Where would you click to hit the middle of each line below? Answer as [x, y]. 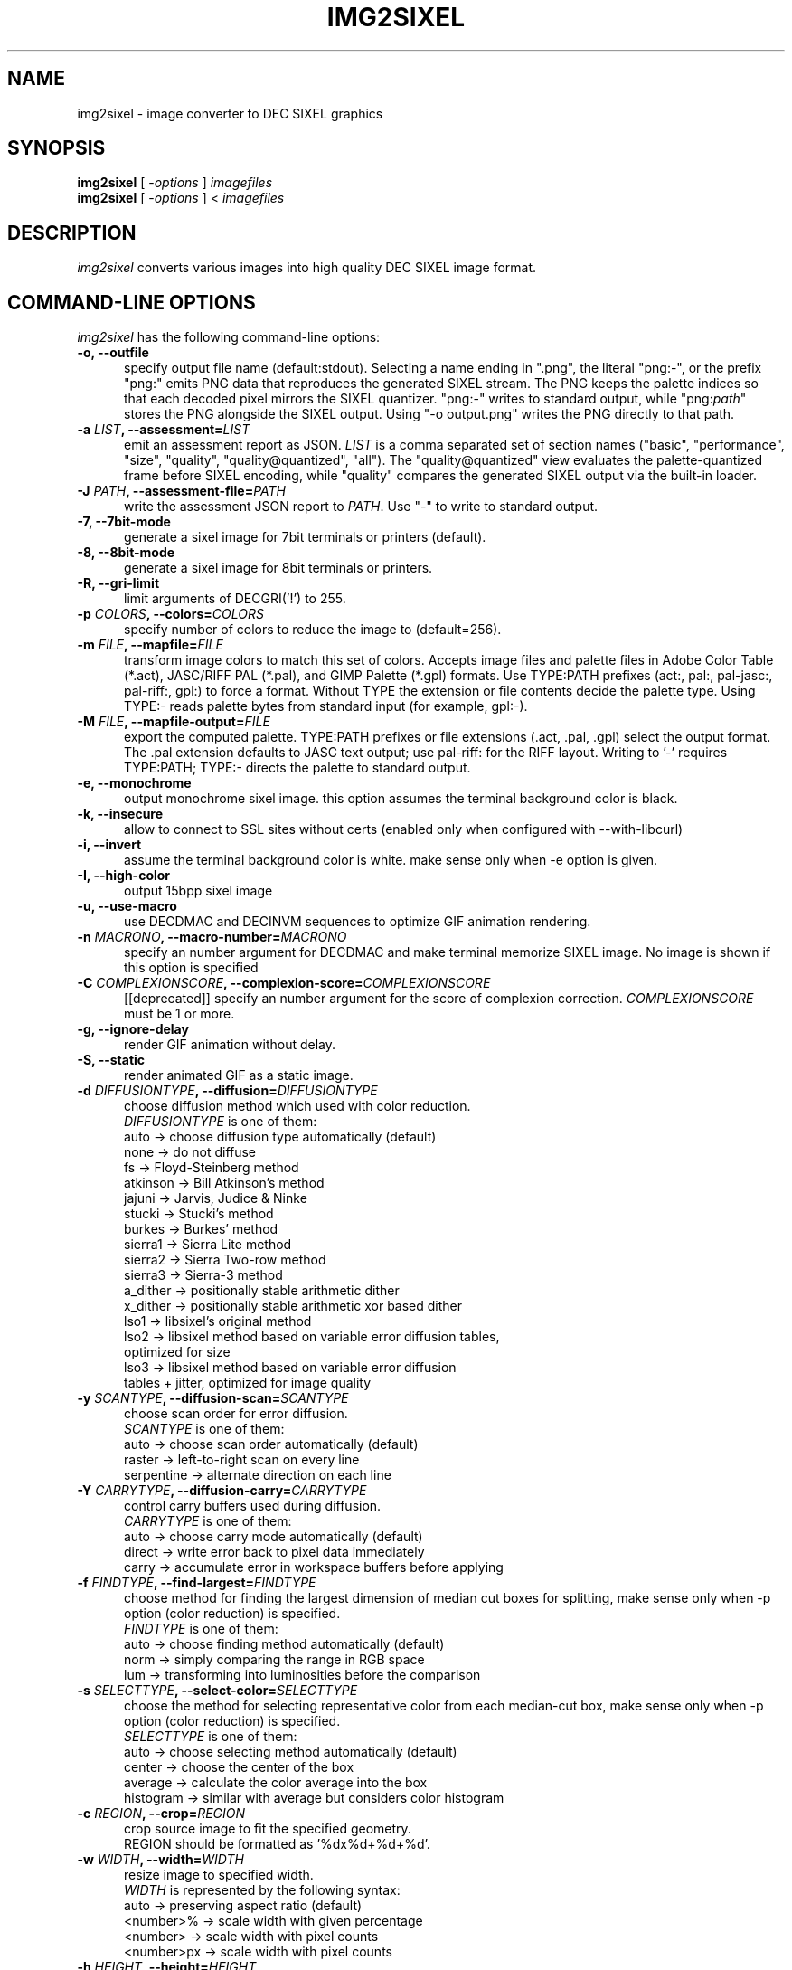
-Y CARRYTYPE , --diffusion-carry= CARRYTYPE [222, 1491]
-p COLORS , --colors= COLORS [170, 614]
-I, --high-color [124, 876]
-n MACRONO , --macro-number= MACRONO [212, 937]
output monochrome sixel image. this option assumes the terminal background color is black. [401, 799]
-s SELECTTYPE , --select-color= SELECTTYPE [217, 1691]
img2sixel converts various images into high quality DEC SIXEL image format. [307, 268]
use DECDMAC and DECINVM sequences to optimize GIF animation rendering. [358, 922]
